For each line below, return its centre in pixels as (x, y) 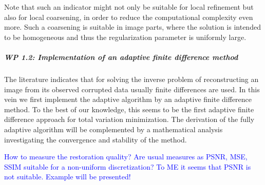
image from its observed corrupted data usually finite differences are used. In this (132, 89)
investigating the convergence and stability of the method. (96, 139)
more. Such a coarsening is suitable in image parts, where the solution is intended (132, 27)
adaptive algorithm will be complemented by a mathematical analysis (113, 129)
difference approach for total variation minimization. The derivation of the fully (129, 119)
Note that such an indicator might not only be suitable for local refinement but (129, 7)
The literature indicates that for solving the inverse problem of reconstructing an (131, 79)
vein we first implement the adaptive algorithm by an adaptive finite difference (128, 99)
